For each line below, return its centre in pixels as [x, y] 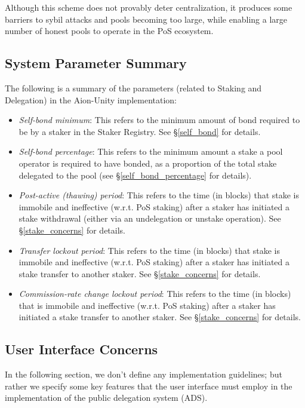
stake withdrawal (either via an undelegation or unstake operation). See [150, 218]
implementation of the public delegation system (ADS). [106, 398]
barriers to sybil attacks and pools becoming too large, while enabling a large [146, 19]
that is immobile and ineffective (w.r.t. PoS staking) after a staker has [147, 305]
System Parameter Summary [96, 63]
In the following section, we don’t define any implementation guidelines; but [144, 374]
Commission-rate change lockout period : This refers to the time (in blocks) [155, 294]
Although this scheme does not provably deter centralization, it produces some [149, 7]
